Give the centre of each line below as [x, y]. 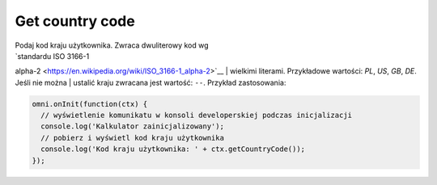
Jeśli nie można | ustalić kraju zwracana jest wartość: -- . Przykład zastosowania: [151, 82]
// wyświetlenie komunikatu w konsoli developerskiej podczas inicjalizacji [196, 116]
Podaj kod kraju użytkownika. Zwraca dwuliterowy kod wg [112, 45]
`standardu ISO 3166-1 [52, 56]
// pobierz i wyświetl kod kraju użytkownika [132, 138]
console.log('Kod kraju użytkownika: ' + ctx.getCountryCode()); [173, 149]
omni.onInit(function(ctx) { [90, 104]
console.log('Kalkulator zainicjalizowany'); [132, 126]
